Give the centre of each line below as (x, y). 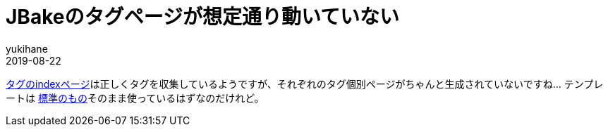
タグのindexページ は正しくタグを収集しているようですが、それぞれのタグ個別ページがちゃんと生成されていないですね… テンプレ (305, 84)
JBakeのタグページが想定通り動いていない (203, 17)
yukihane (27, 48)
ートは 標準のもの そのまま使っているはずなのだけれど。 (135, 98)
